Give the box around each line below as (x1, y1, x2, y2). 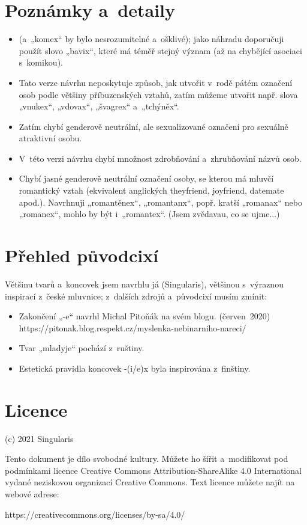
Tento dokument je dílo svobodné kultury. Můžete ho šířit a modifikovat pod (5, 452, 288, 465)
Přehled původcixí (5, 243, 159, 268)
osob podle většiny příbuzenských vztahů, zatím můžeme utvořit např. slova (19, 88, 298, 100)
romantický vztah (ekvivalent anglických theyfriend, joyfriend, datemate (19, 184, 284, 197)
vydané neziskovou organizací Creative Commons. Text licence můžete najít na (5, 476, 295, 488)
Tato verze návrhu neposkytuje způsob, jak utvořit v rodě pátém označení (19, 76, 293, 88)
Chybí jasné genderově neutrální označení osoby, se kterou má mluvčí (19, 172, 274, 185)
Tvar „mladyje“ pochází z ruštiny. (19, 342, 145, 354)
